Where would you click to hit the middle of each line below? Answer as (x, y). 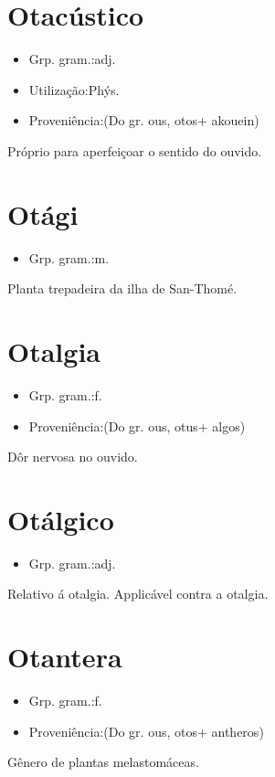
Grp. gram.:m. (69, 257)
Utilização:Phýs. (74, 89)
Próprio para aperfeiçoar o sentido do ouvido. (135, 150)
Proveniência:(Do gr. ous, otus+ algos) (137, 426)
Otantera (65, 657)
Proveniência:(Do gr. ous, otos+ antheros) (146, 731)
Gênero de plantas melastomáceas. (103, 762)
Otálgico (61, 519)
